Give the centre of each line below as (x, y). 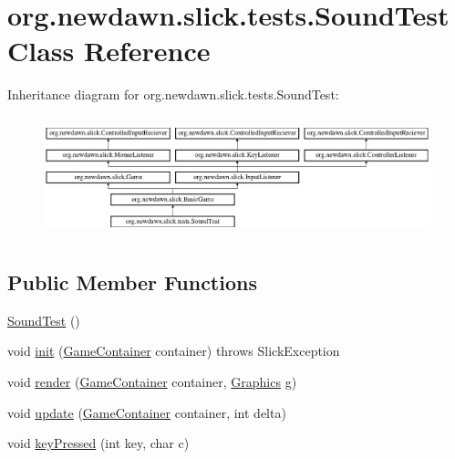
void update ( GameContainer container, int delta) (147, 412)
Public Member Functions (132, 282)
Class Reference (109, 51)
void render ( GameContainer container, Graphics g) (152, 381)
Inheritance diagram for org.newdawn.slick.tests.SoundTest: (173, 94)
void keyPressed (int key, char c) (98, 443)
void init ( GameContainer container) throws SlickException (174, 351)
